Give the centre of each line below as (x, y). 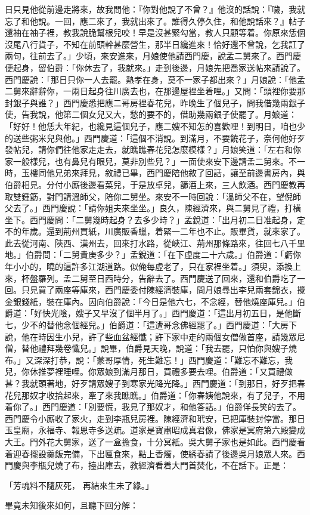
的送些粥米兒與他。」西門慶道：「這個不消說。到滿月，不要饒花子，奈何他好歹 (155, 138)
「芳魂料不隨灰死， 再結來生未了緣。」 (79, 485)
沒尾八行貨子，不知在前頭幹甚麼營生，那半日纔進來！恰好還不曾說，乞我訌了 (155, 44)
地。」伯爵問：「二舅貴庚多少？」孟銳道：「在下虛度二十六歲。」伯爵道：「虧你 (153, 255)
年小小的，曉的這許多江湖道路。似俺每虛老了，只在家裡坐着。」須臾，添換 (149, 266)
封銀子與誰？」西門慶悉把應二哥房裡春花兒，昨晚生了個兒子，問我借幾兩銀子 (155, 102)
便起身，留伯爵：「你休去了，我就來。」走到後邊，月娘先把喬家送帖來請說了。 (155, 67)
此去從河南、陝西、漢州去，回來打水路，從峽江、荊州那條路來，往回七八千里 (155, 243)
